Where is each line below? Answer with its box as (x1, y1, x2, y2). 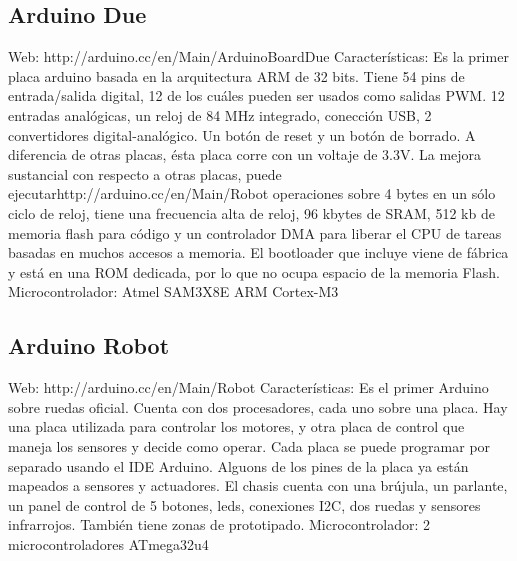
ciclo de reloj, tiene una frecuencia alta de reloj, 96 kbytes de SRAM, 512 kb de (8, 202, 495, 223)
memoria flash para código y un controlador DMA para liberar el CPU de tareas (8, 222, 502, 243)
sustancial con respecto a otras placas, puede (8, 163, 282, 184)
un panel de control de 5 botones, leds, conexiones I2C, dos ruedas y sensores (8, 494, 481, 515)
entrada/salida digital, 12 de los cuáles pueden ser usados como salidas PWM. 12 (8, 85, 505, 106)
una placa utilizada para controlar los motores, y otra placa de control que (8, 416, 465, 437)
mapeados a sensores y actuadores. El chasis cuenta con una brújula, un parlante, (8, 475, 508, 496)
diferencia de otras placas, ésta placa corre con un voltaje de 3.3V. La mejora (8, 144, 482, 165)
